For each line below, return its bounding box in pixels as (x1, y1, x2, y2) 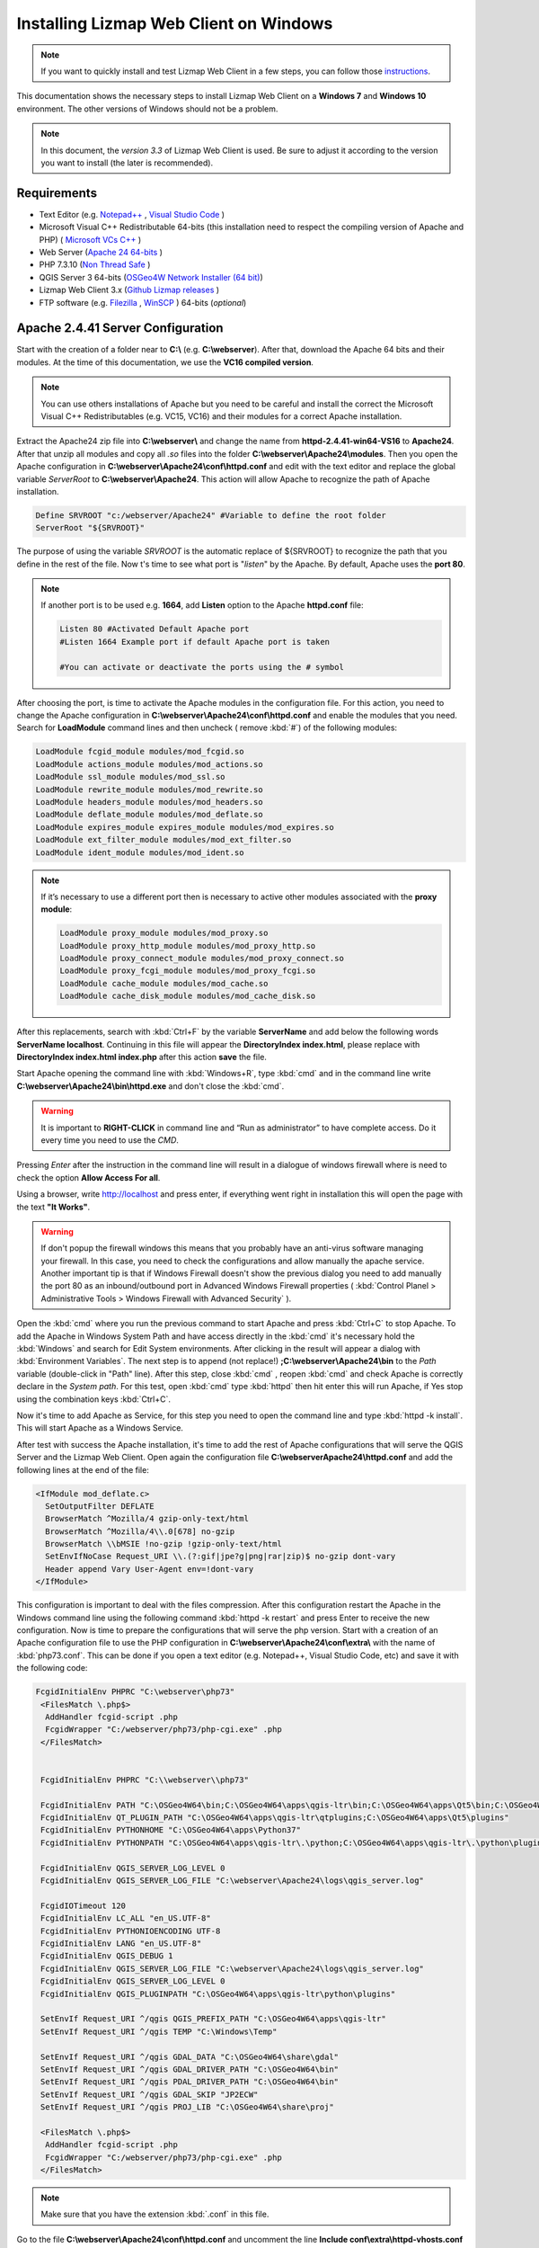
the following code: (16, 1663, 88, 1673)
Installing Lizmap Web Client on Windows (16, 13, 333, 33)
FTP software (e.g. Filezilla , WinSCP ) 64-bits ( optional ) (39, 297, 247, 308)
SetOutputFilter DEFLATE (45, 1501, 155, 1511)
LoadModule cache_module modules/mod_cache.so (59, 978, 269, 988)
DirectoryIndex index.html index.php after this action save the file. (16, 1051, 267, 1062)
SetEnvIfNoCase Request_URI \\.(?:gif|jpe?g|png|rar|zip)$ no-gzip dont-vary (45, 1551, 396, 1562)
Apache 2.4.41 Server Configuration (16, 320, 224, 336)
